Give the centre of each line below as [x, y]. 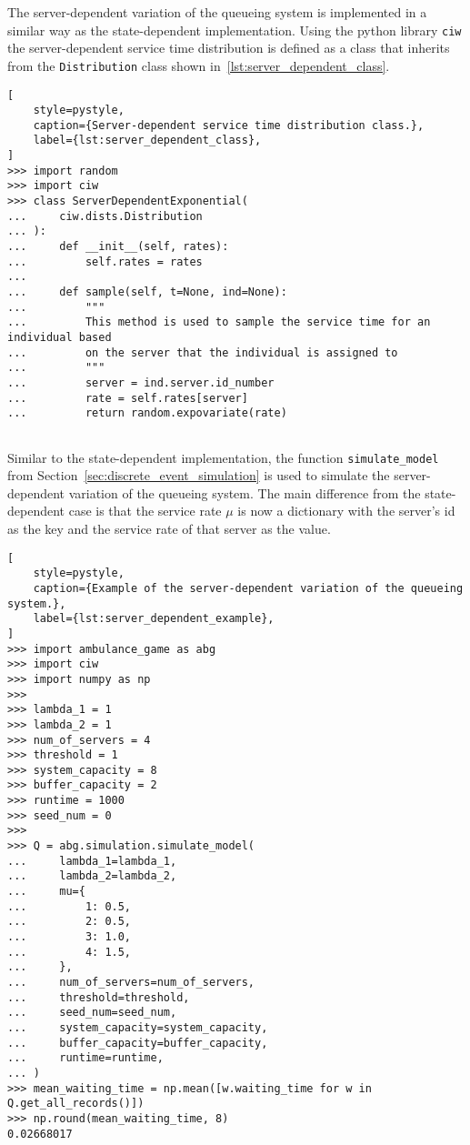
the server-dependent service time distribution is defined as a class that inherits [229, 48]
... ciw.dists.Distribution [105, 216]
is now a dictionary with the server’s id [346, 511]
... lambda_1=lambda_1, [92, 861]
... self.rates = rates [105, 261]
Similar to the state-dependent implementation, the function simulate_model [223, 457]
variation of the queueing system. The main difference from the [245, 492]
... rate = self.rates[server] [128, 398]
